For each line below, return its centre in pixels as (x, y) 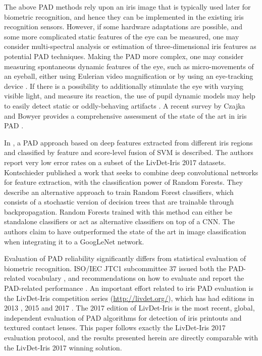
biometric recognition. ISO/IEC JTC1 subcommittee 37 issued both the (115, 268)
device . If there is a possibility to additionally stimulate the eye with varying (124, 86)
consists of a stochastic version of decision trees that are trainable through (119, 202)
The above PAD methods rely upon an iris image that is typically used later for (127, 7)
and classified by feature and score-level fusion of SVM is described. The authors (129, 152)
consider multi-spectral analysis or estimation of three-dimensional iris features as (130, 46)
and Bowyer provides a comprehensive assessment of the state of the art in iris (125, 115)
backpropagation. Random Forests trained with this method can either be (118, 211)
